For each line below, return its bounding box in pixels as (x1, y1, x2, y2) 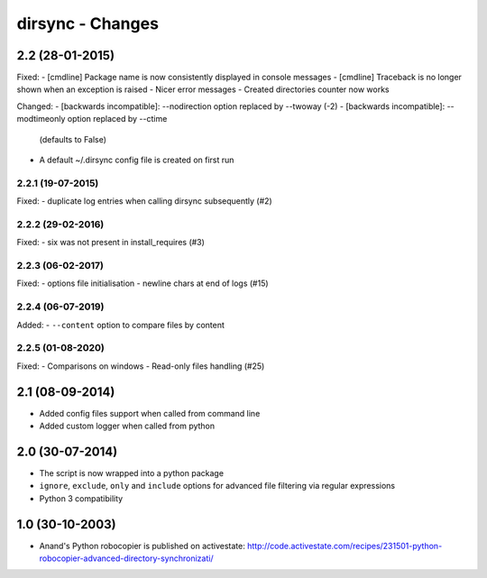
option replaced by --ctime (67, 114, 168, 124)
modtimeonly (16, 114, 66, 124)
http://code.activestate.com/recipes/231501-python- (246, 540, 443, 551)
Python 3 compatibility (39, 492, 124, 504)
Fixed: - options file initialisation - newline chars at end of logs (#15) (16, 278, 270, 289)
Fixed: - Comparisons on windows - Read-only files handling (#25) (16, 361, 265, 372)
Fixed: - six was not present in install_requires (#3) (16, 237, 205, 248)
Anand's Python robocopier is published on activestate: (39, 540, 245, 551)
